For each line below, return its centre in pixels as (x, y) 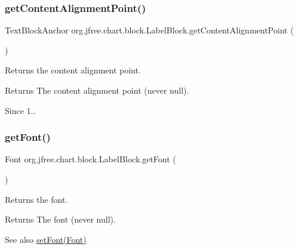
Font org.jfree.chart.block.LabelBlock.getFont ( (90, 159)
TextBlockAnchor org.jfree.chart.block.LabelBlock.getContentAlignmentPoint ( (149, 30)
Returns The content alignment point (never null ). (97, 90)
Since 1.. (20, 110)
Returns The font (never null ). (60, 219)
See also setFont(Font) (46, 239)
